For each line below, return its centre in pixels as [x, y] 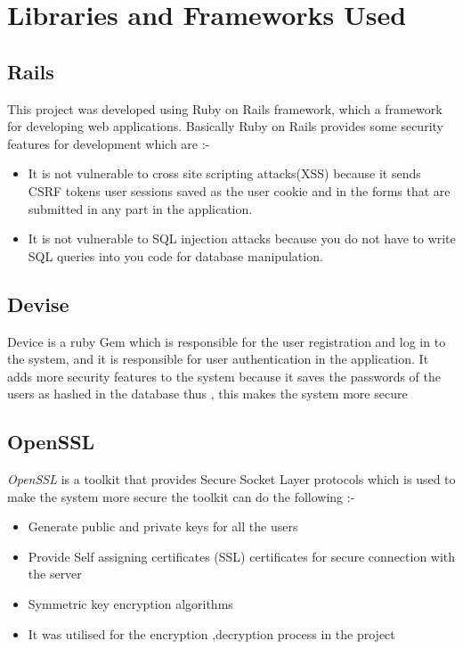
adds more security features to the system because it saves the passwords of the [224, 376]
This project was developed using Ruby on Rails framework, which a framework [225, 108]
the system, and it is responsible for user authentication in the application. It [218, 359]
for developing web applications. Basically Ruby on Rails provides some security [225, 126]
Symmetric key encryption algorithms [130, 604]
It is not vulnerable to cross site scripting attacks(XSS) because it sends [224, 173]
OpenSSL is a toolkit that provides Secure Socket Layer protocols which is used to [231, 479]
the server [55, 574]
